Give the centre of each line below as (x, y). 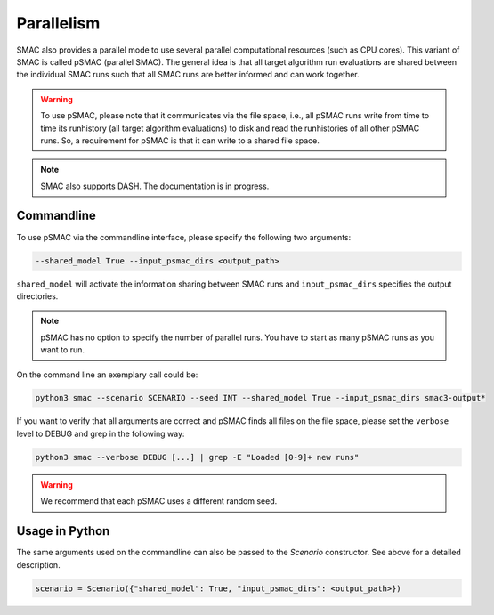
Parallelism (58, 23)
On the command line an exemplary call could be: (107, 375)
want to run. (62, 350)
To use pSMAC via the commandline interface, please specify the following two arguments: (184, 237)
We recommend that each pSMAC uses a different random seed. (159, 501)
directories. (37, 296)
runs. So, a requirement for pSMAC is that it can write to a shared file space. (180, 140)
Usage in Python (63, 531)
